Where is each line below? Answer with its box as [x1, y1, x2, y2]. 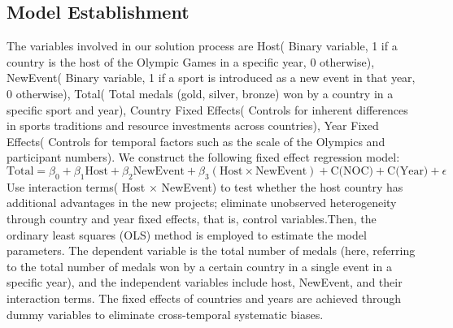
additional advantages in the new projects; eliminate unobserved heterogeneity [7, 194, 397, 211]
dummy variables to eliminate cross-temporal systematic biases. [7, 305, 324, 322]
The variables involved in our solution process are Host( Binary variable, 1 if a [7, 37, 398, 54]
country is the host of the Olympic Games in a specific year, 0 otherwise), [7, 53, 375, 70]
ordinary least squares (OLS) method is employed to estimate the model [7, 226, 367, 243]
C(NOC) [330, 165, 373, 177]
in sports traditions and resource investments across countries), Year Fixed [7, 117, 379, 134]
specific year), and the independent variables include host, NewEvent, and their [7, 274, 403, 291]
